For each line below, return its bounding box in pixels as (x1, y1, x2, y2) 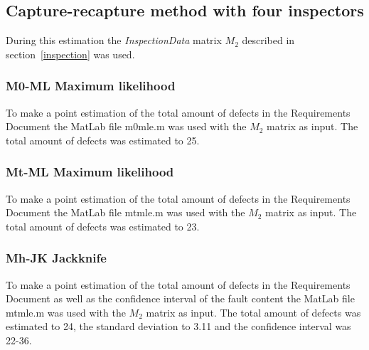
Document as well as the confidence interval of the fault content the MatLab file (6, 291, 355, 306)
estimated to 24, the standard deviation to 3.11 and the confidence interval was (6, 319, 351, 334)
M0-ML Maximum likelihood (6, 77, 176, 95)
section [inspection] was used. (6, 46, 135, 61)
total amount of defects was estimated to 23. (6, 218, 200, 233)
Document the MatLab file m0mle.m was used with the (6, 119, 247, 134)
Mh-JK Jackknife (6, 249, 107, 267)
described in (242, 33, 295, 48)
